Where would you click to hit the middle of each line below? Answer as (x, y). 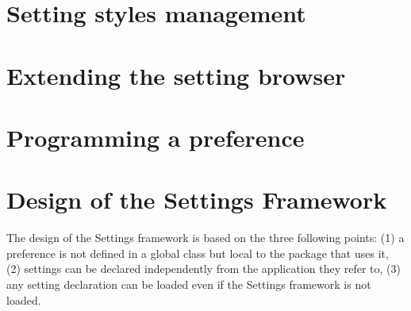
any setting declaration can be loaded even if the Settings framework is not (189, 284)
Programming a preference (156, 137)
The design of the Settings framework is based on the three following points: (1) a (205, 238)
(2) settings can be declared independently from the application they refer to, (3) (204, 269)
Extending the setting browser (176, 75)
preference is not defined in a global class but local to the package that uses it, (198, 253)
